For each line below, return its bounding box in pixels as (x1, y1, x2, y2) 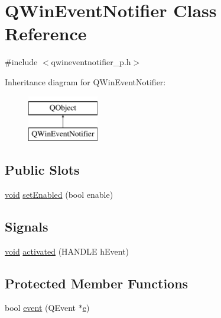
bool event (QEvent (5, 301, 76, 314)
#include (5, 56, 38, 68)
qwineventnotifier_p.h (51, 56, 131, 68)
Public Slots (5, 160, 80, 179)
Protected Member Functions (5, 274, 188, 292)
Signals (5, 217, 48, 235)
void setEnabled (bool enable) (5, 188, 113, 200)
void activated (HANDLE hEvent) (5, 245, 129, 257)
